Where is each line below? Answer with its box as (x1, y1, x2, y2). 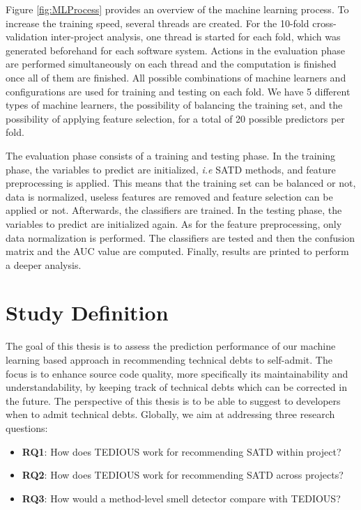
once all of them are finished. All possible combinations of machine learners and (6, 70, 346, 84)
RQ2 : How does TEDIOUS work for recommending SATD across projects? (22, 467, 344, 482)
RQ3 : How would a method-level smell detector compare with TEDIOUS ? (22, 490, 341, 505)
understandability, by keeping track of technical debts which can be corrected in (6, 380, 347, 394)
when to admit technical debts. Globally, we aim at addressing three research (6, 407, 335, 422)
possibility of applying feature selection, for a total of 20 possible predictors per (6, 111, 345, 125)
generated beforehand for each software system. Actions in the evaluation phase (6, 42, 346, 57)
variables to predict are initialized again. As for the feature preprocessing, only (6, 216, 342, 231)
